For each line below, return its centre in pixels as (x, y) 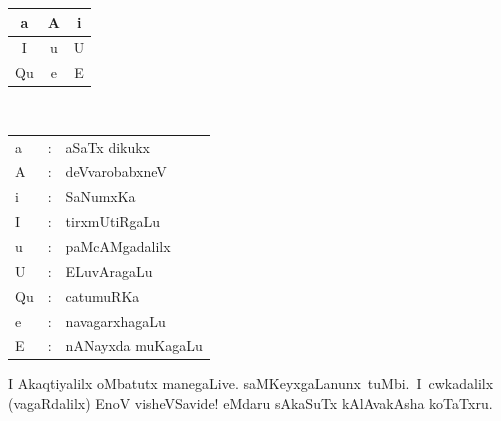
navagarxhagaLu (115, 320)
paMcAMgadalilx (118, 246)
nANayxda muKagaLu (134, 345)
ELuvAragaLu (109, 270)
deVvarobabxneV (116, 171)
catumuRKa (102, 295)
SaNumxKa (100, 196)
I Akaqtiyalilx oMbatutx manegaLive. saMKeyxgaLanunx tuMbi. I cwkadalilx (251, 383)
